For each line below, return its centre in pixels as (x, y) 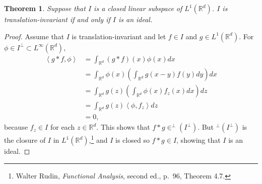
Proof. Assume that (34, 36)
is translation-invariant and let (119, 36)
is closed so (133, 140)
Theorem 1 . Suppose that (45, 8)
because (16, 127)
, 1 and (98, 139)
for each (62, 127)
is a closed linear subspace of (138, 8)
